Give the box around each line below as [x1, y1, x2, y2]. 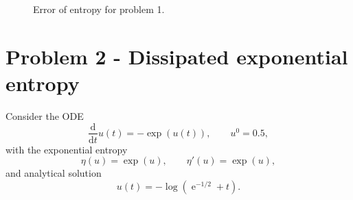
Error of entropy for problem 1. [33, 2, 165, 16]
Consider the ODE [5, 108, 84, 123]
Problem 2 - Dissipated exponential [5, 42, 348, 70]
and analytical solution [5, 166, 102, 180]
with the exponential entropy [5, 142, 128, 156]
